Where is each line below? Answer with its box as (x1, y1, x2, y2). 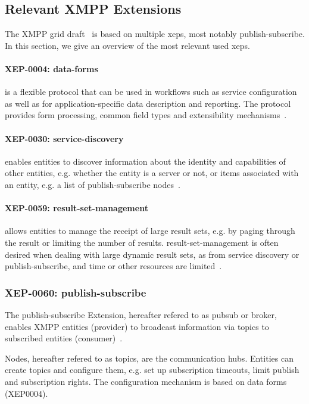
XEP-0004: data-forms (5, 62, 98, 75)
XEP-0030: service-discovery (5, 132, 124, 144)
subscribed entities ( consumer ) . (5, 332, 123, 344)
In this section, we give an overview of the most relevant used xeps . (5, 39, 250, 51)
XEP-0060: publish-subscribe (5, 285, 146, 300)
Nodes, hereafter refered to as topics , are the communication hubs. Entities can (5, 351, 294, 364)
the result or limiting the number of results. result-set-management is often (5, 236, 279, 248)
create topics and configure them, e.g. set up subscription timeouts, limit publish (5, 363, 299, 376)
